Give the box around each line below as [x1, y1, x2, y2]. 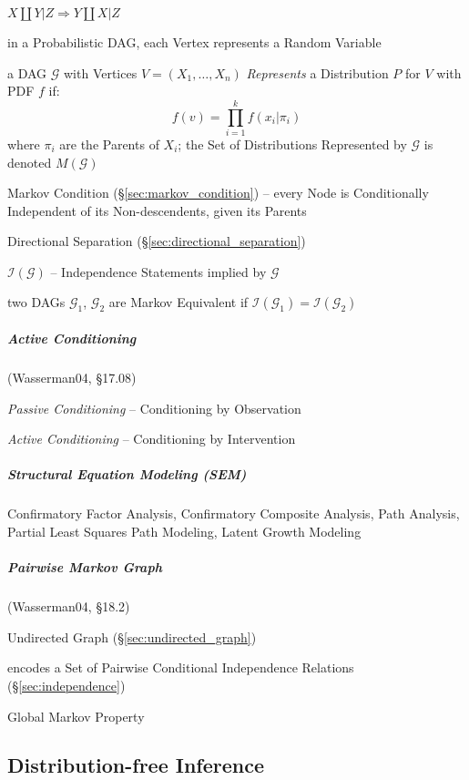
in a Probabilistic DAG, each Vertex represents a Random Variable [7, 33, 382, 51]
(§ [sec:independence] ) [7, 675, 126, 694]
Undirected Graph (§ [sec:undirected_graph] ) [7, 627, 257, 646]
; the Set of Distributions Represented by [178, 134, 407, 153]
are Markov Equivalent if [108, 292, 249, 312]
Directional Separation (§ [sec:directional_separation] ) [7, 231, 306, 251]
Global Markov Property [7, 706, 145, 725]
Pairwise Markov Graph [7, 558, 162, 577]
